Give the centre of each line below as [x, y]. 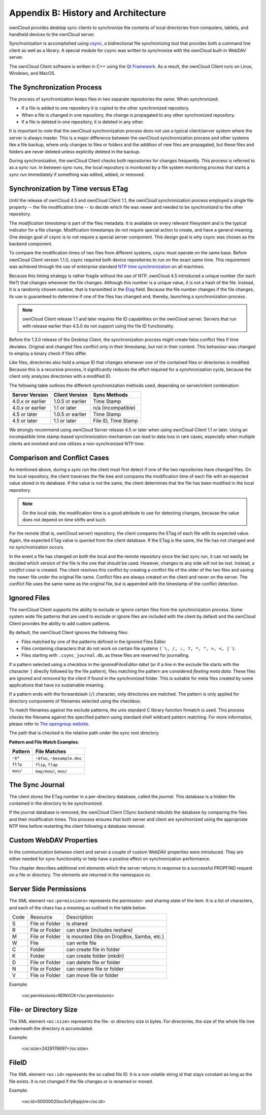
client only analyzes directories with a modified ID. [60, 376]
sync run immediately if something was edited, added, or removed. [77, 174]
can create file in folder [93, 949]
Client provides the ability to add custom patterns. [60, 623]
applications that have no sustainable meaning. [57, 685]
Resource [41, 917]
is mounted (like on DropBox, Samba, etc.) [115, 936]
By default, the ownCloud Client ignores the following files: [68, 633]
